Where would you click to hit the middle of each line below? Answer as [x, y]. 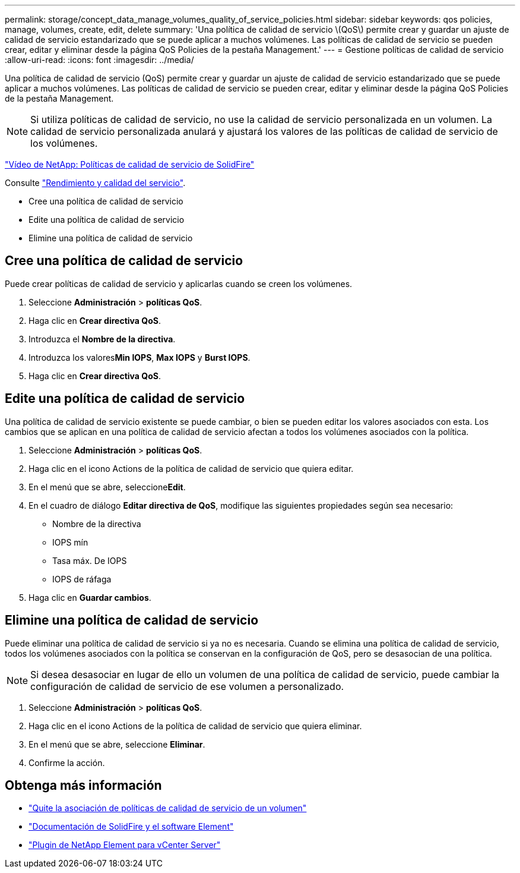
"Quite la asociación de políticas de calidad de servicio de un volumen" [168, 808]
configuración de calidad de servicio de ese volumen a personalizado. [187, 686]
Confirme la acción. [67, 762]
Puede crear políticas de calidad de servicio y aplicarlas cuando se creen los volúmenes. [179, 283]
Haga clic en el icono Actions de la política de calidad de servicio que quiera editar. [191, 468]
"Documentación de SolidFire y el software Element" [131, 827]
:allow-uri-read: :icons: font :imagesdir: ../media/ [99, 60]
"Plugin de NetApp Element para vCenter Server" [125, 845]
